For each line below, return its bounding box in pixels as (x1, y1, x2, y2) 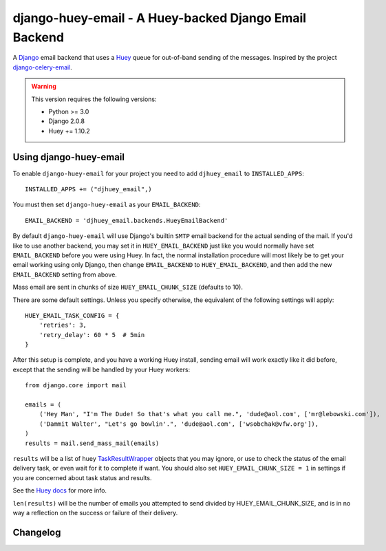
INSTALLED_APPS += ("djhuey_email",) (25, 185, 153, 193)
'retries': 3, (39, 321, 87, 329)
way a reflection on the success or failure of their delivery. (12, 508, 178, 517)
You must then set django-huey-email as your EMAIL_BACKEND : (12, 200, 201, 209)
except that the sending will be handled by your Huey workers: (12, 365, 191, 374)
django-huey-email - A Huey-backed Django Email (12, 10, 306, 25)
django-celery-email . (12, 63, 72, 72)
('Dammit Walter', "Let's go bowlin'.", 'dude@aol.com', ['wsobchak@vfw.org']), (39, 420, 319, 428)
